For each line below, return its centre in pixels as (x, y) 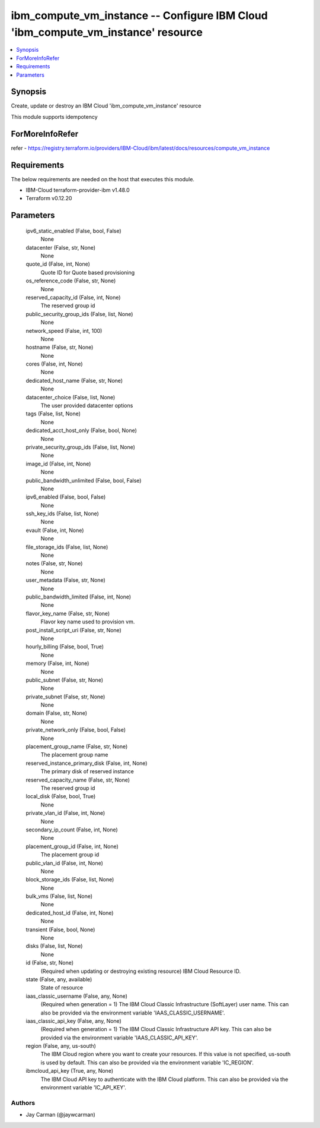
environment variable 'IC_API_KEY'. (84, 1088)
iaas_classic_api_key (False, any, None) (73, 1021)
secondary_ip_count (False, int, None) (72, 830)
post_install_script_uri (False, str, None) (73, 630)
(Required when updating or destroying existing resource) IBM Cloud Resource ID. (141, 971)
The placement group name (74, 755)
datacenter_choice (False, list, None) (71, 397)
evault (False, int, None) (55, 530)
